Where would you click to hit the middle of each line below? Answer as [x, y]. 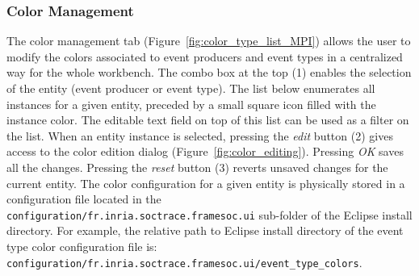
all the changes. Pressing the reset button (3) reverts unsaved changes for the [197, 167]
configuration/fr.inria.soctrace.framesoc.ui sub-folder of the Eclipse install [209, 214]
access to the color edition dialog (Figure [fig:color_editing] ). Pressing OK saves [205, 151]
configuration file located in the [84, 199]
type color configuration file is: [82, 246]
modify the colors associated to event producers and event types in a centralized [205, 56]
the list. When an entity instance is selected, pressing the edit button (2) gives [200, 135]
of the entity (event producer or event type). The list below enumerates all [191, 88]
